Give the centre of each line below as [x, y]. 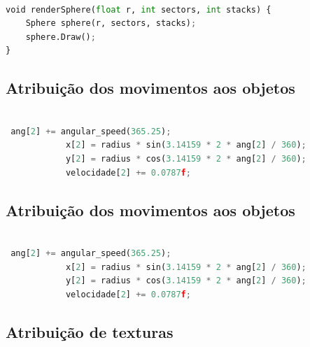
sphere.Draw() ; [61, 37]
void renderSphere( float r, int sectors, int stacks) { [139, 9]
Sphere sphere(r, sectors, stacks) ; [111, 23]
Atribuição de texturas [90, 331]
